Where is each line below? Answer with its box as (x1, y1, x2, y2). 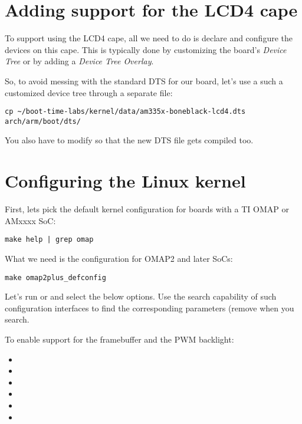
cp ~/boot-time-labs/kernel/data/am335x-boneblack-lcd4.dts (5, 107, 246, 116)
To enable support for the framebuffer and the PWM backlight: (5, 333, 234, 345)
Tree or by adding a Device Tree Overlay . (5, 55, 154, 67)
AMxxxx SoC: (5, 214, 56, 226)
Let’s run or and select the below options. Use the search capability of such (5, 290, 277, 303)
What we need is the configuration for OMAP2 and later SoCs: (5, 252, 233, 264)
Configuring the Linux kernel (5, 169, 246, 193)
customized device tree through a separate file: (5, 86, 173, 98)
